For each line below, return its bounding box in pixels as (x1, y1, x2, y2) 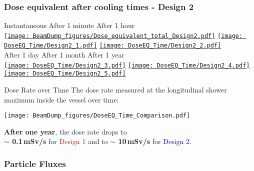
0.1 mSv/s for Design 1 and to (12, 136, 108, 146)
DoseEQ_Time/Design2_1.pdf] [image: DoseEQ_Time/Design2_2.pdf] (4, 42, 221, 49)
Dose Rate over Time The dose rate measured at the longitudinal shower (4, 84, 227, 95)
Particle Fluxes (4, 157, 66, 169)
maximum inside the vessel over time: (4, 94, 119, 104)
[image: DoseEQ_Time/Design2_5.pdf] (4, 70, 126, 77)
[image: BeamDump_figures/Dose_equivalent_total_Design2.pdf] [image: (4, 32, 243, 39)
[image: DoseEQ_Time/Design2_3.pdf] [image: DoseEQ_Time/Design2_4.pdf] (4, 61, 250, 69)
